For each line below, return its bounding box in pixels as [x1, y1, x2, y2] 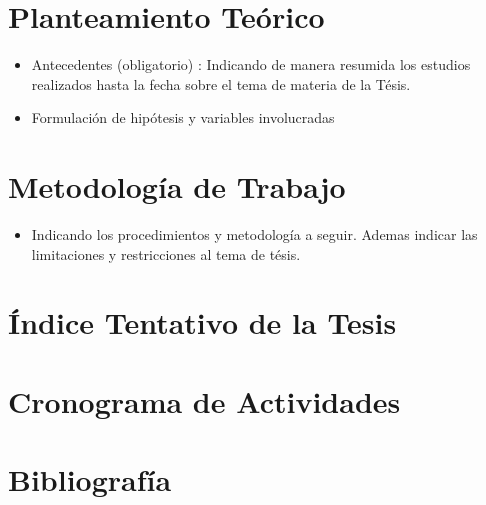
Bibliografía [8, 459, 172, 500]
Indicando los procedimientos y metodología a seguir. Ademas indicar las [31, 224, 478, 245]
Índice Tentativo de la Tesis [8, 302, 397, 343]
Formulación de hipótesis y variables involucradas [31, 107, 335, 128]
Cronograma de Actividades [8, 380, 401, 421]
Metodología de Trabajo [8, 166, 346, 207]
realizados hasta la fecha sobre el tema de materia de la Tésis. [31, 73, 411, 94]
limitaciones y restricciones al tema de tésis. [31, 243, 301, 264]
